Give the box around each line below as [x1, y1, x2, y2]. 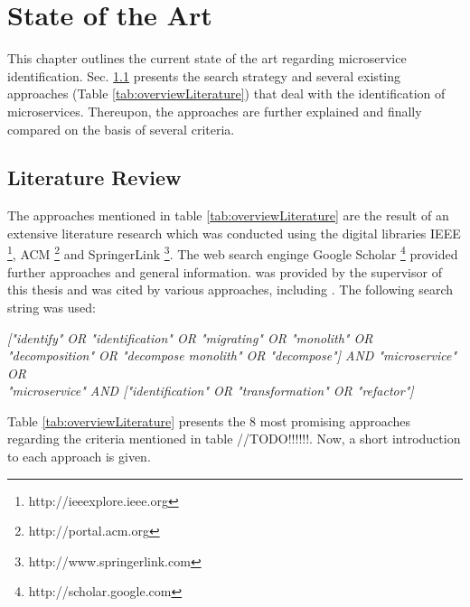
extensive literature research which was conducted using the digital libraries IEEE [7, 223, 461, 242]
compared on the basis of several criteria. [7, 119, 235, 138]
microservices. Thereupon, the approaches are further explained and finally [7, 101, 422, 120]
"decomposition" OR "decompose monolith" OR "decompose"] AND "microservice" [7, 346, 457, 365]
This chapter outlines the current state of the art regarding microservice [7, 49, 407, 68]
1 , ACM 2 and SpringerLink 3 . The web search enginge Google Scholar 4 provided [7, 242, 458, 264]
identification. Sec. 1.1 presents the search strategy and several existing [7, 66, 401, 85]
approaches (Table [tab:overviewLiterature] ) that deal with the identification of [7, 84, 446, 103]
